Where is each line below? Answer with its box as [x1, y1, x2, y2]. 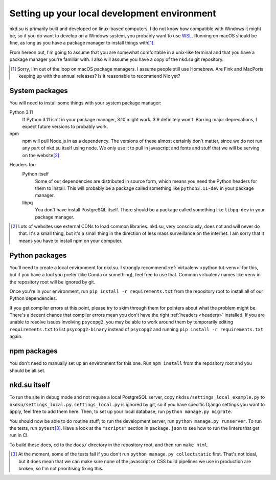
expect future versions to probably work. [22, 123, 108, 129]
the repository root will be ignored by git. [9, 279, 96, 285]
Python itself [22, 171, 49, 177]
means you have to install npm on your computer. [18, 237, 123, 244]
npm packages [9, 347, 58, 356]
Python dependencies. [9, 295, 57, 301]
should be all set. [9, 367, 45, 374]
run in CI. [9, 432, 29, 439]
